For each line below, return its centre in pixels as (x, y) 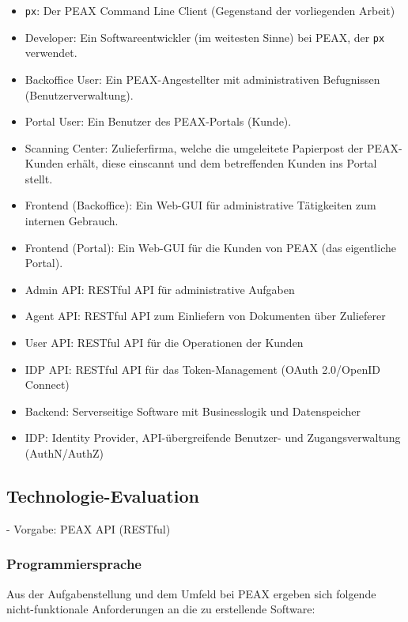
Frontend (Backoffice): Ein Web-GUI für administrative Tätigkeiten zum (200, 205)
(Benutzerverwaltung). (79, 94)
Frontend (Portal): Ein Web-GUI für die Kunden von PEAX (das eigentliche (210, 247)
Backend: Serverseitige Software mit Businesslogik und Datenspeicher (193, 411)
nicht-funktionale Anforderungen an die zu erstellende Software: (161, 609)
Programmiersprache (74, 564)
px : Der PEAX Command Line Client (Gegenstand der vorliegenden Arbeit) (210, 10)
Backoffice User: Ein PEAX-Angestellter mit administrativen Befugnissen (202, 79)
